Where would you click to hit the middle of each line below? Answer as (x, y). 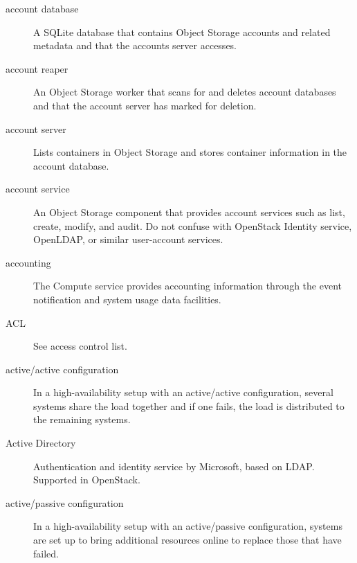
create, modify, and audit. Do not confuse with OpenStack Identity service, (193, 225)
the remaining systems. (82, 419)
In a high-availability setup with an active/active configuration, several (183, 392)
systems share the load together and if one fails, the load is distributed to (189, 405)
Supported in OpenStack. (87, 480)
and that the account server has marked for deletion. (145, 105)
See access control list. (80, 346)
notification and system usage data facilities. (127, 299)
